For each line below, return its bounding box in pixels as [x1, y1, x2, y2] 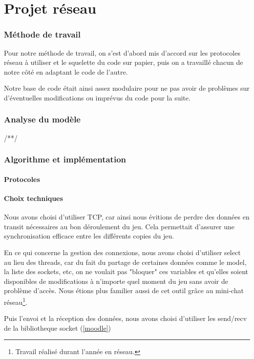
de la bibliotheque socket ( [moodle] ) [4, 322, 111, 333]
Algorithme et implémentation [4, 153, 127, 165]
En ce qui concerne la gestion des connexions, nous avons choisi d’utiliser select [4, 247, 241, 257]
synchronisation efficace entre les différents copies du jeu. [4, 231, 174, 241]
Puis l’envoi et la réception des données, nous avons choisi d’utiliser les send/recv [4, 313, 247, 323]
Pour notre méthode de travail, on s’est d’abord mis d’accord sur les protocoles [4, 47, 240, 58]
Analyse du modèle [4, 113, 81, 125]
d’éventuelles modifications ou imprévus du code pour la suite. [4, 92, 190, 102]
